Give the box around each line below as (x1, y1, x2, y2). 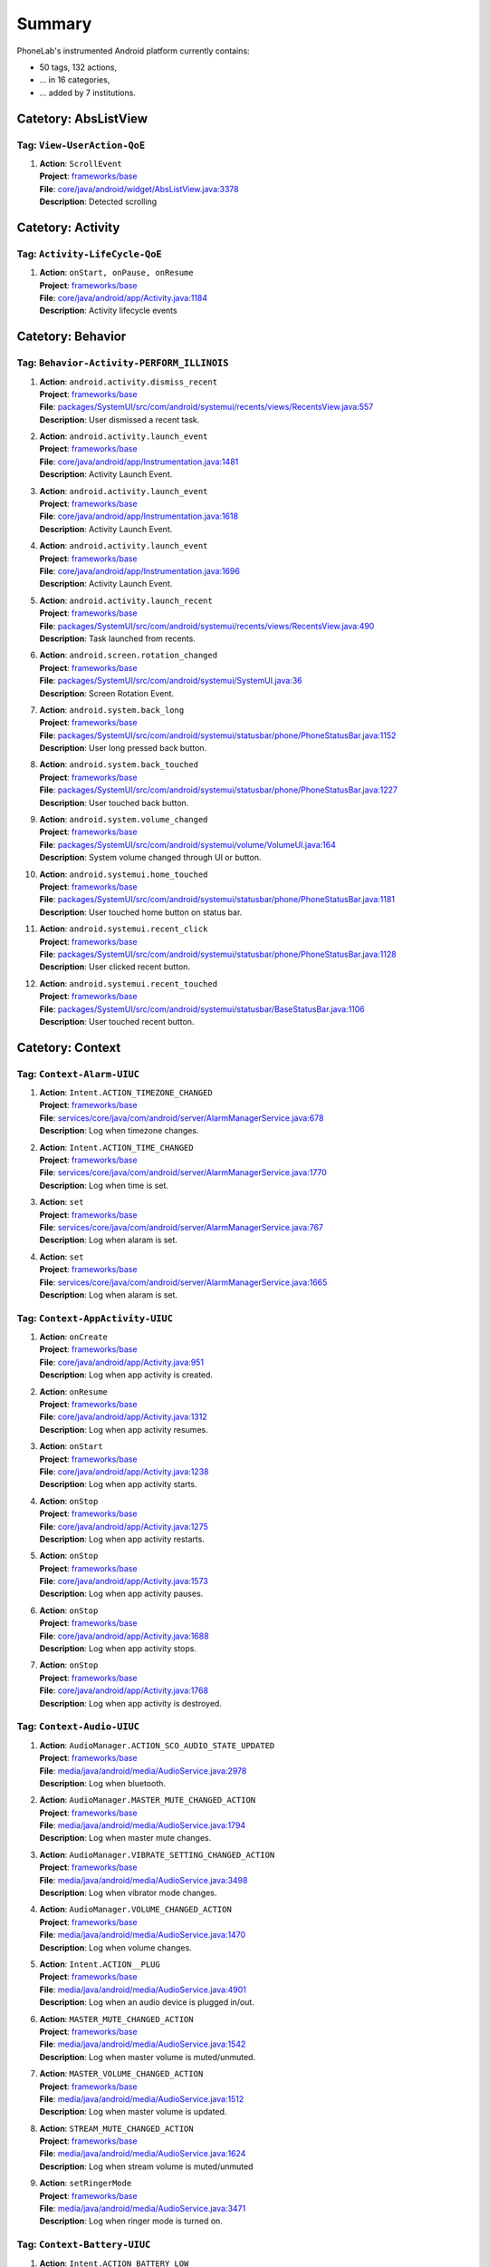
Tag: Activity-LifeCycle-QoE (16, 248, 162, 260)
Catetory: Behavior (16, 329, 127, 345)
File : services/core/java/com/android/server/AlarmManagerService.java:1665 (39, 1277, 328, 1288)
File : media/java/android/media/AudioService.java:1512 (39, 2093, 244, 2104)
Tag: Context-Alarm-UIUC (16, 1067, 140, 1080)
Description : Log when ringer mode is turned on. (39, 2215, 224, 2226)
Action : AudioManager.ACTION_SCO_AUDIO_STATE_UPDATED (39, 1739, 275, 1750)
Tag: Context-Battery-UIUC (16, 2238, 151, 2251)
